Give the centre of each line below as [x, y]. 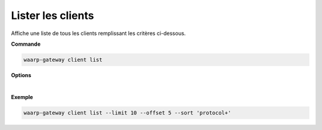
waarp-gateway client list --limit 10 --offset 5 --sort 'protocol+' [127, 112]
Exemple [22, 97]
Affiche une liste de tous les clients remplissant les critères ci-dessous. [98, 33]
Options [21, 75]
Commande [26, 44]
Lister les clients [52, 15]
